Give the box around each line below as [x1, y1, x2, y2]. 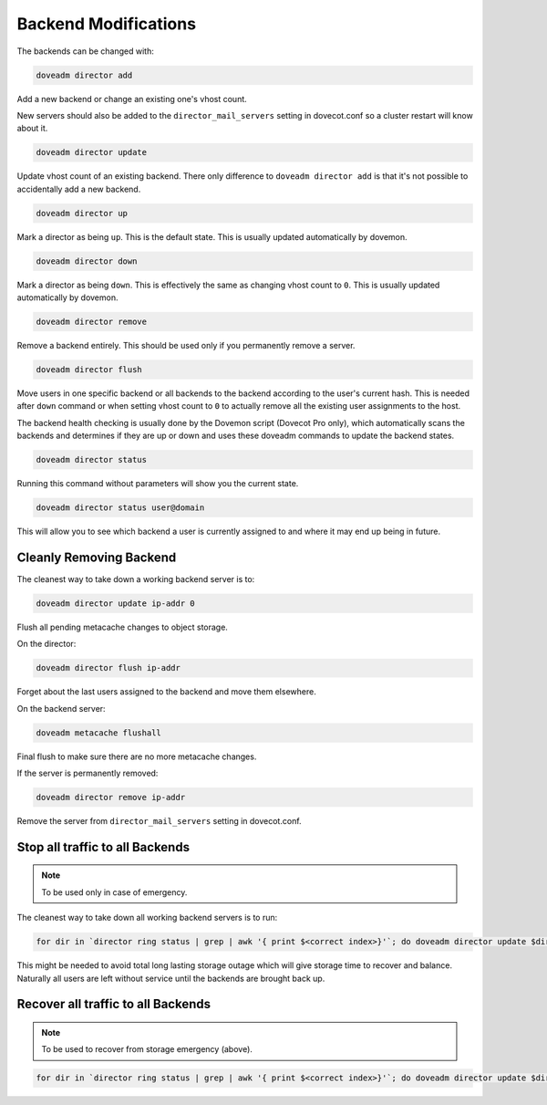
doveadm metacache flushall [36, 727, 161, 738]
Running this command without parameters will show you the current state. [16, 478, 299, 489]
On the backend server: [16, 703, 106, 714]
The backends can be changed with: [16, 46, 154, 57]
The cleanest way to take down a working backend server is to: [16, 573, 255, 584]
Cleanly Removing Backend [16, 549, 177, 565]
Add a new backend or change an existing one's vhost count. [16, 93, 248, 104]
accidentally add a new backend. [16, 183, 141, 194]
